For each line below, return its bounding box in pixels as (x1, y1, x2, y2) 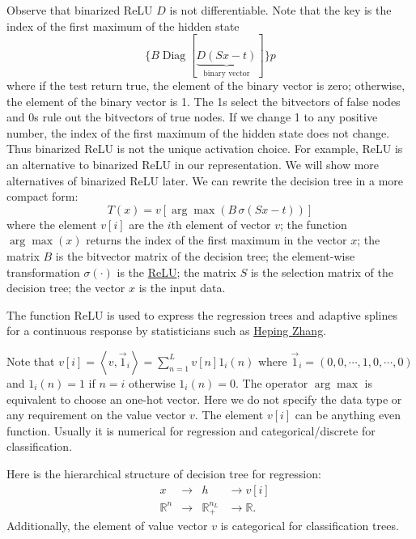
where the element (6, 215, 97, 232)
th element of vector (171, 215, 271, 232)
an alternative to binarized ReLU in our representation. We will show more (6, 156, 380, 173)
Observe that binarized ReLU (6, 2, 153, 18)
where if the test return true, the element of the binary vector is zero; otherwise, (6, 77, 405, 94)
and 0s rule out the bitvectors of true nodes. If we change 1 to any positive (6, 108, 378, 125)
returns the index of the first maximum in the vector (86, 231, 347, 248)
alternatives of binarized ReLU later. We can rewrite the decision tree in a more (6, 172, 403, 189)
